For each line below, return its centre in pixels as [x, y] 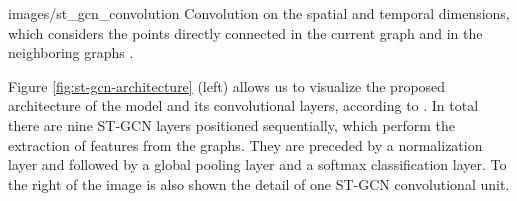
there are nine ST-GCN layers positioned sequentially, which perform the [231, 124]
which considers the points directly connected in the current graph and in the [245, 32]
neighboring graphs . [71, 52]
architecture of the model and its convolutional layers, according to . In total [243, 105]
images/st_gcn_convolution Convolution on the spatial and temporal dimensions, [259, 13]
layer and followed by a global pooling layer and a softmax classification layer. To [257, 164]
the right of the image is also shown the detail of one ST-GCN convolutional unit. [259, 183]
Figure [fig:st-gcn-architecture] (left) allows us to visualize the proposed [227, 85]
